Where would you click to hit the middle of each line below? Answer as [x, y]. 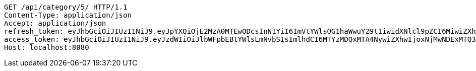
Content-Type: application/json [68, 15]
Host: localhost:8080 [47, 47]
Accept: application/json [55, 23]
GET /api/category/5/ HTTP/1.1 [66, 7]
